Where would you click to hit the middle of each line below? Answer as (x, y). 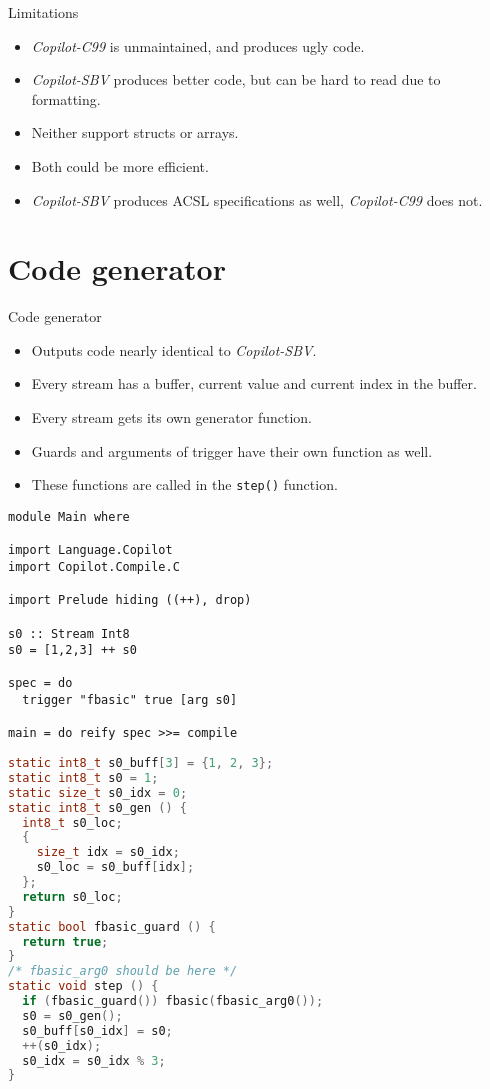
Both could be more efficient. (120, 165)
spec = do (40, 683)
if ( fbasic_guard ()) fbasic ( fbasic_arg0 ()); (173, 1001)
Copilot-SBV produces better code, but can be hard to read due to (236, 79)
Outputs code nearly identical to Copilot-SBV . (174, 349)
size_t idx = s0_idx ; (108, 852)
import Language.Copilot (90, 550)
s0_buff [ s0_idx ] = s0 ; (97, 1030)
